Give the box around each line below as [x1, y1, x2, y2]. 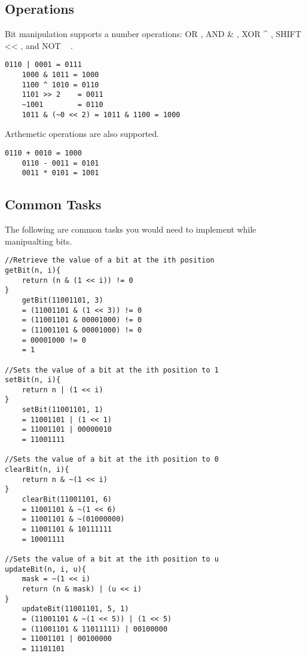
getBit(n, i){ [5, 266, 61, 274]
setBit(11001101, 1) [22, 405, 103, 414]
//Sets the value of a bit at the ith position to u [5, 554, 219, 563]
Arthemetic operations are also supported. [5, 127, 160, 140]
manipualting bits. [5, 234, 72, 247]
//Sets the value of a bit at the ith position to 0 [5, 455, 219, 464]
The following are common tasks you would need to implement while [5, 223, 256, 236]
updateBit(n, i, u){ [5, 565, 87, 573]
